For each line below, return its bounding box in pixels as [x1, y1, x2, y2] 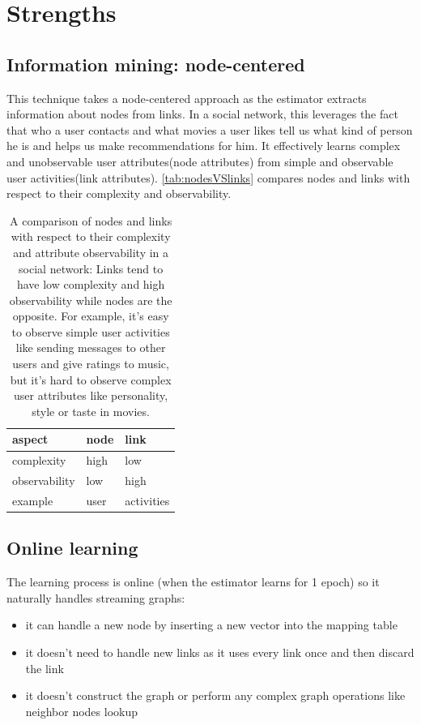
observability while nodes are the [9, 291, 172, 308]
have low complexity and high [16, 276, 165, 293]
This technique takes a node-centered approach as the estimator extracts [6, 89, 367, 106]
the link [25, 659, 64, 676]
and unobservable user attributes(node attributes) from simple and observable [6, 152, 393, 169]
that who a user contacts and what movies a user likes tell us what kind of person [6, 121, 413, 138]
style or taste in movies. [32, 402, 150, 419]
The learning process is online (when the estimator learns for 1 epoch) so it [6, 573, 380, 590]
